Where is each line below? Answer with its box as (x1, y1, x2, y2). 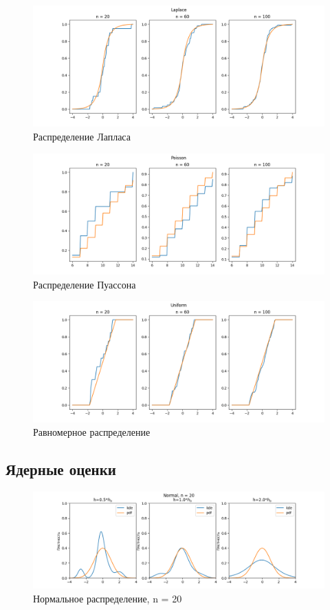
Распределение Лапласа (33, 129, 131, 143)
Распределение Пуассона (33, 277, 136, 291)
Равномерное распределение (33, 425, 151, 439)
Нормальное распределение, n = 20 (33, 591, 182, 605)
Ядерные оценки (5, 459, 116, 480)
